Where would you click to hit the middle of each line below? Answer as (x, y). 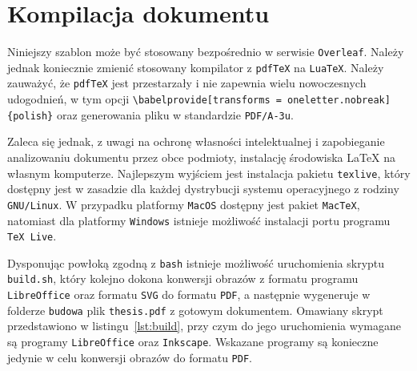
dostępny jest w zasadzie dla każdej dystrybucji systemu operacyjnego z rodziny (203, 189)
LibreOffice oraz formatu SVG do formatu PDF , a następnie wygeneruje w (189, 294)
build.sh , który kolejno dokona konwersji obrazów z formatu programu (183, 278)
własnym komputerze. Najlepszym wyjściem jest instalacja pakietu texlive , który (209, 173)
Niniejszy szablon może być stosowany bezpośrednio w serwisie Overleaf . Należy (206, 52)
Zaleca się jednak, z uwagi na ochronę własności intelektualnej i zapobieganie (196, 141)
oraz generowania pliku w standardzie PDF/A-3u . (175, 114)
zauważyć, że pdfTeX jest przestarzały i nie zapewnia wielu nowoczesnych (187, 83)
